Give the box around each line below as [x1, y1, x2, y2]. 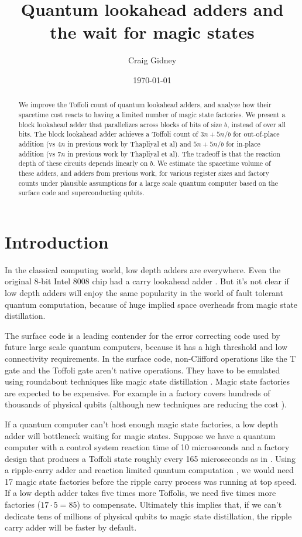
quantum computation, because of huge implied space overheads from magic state [5, 298, 298, 310]
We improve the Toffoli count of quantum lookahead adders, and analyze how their [18, 100, 272, 110]
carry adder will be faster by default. [5, 521, 137, 533]
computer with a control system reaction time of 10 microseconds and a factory [5, 441, 290, 453]
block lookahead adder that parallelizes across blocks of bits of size [18, 119, 222, 129]
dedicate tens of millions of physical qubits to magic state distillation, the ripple [5, 509, 292, 522]
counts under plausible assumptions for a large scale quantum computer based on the [18, 178, 278, 188]
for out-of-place [233, 129, 280, 139]
